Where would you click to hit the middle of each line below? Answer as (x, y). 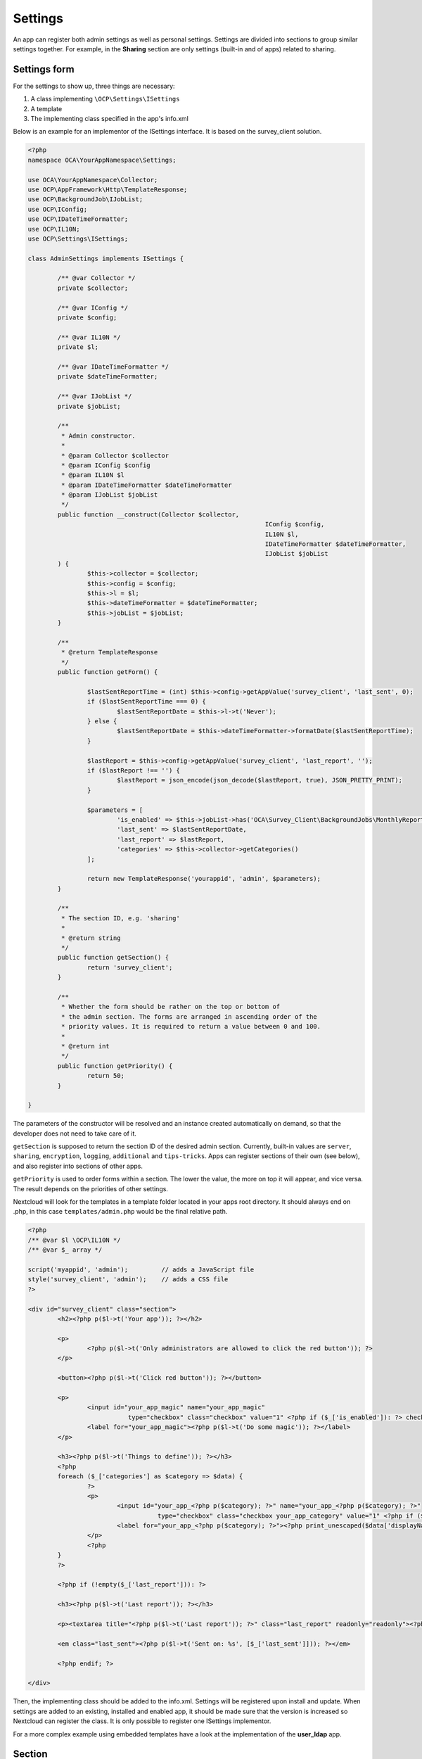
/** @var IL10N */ (89, 337)
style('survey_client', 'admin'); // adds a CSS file (128, 1279)
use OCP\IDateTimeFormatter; (78, 219)
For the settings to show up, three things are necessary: (94, 86)
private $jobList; (89, 406)
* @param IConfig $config (105, 465)
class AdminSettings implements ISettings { (106, 258)
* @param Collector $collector (115, 455)
